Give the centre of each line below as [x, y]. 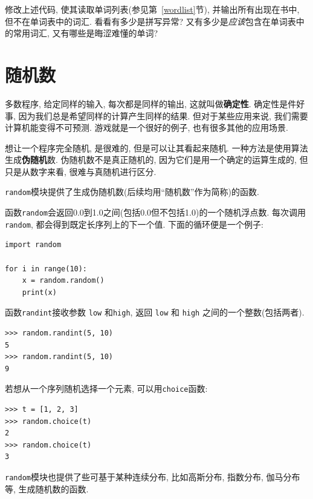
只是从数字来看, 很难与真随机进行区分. [81, 171]
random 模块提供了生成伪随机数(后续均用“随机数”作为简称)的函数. [132, 192]
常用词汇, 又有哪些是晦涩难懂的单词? [86, 33]
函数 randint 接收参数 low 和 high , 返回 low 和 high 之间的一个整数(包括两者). [155, 312]
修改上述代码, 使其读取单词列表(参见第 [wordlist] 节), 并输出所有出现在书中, [152, 9]
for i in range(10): [46, 269]
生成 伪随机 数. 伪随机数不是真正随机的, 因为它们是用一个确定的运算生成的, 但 [156, 160]
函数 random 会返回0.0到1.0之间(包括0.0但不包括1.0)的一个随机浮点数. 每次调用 [155, 212]
